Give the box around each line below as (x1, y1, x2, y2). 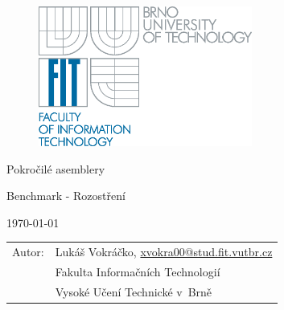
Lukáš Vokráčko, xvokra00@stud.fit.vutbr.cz (55, 243, 273, 260)
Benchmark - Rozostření (6, 187, 126, 204)
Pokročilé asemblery (6, 160, 105, 177)
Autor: (12, 243, 44, 260)
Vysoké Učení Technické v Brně (55, 283, 212, 300)
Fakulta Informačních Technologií (55, 263, 220, 280)
